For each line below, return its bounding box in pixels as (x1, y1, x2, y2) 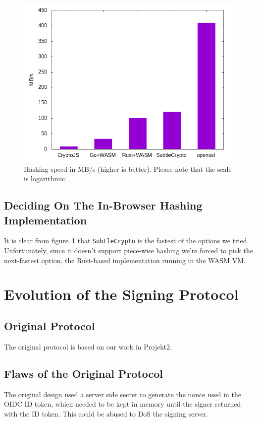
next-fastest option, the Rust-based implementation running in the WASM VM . (4, 255, 246, 265)
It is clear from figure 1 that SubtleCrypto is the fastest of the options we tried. (4, 235, 249, 246)
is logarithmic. (24, 173, 67, 184)
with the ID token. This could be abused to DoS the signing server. (4, 408, 208, 419)
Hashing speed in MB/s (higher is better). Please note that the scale (24, 163, 232, 174)
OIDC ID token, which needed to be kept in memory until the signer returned (4, 399, 241, 409)
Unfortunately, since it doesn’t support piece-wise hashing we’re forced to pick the (4, 245, 253, 256)
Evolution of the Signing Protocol (4, 284, 239, 304)
